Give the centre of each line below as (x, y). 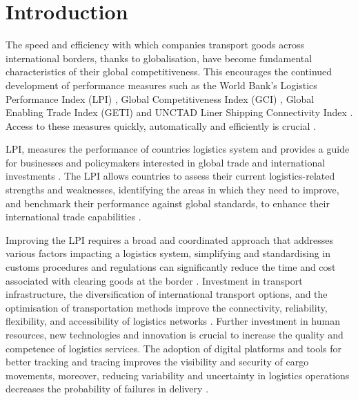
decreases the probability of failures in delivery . (107, 389)
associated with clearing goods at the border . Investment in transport (154, 280)
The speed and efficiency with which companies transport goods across (155, 45)
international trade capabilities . (73, 217)
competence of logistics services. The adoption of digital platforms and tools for (174, 348)
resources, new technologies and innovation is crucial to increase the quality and (175, 334)
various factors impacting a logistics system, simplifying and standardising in (168, 253)
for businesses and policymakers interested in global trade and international (166, 162)
